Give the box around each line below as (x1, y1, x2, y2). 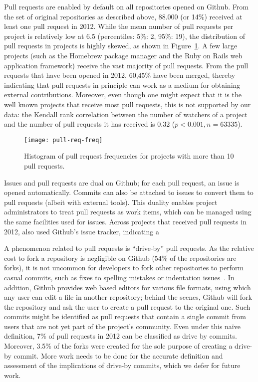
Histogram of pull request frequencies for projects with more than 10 (24, 151, 234, 161)
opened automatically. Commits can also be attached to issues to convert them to (4, 187, 254, 197)
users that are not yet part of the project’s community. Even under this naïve (4, 321, 241, 331)
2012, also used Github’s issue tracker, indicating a (4, 226, 159, 236)
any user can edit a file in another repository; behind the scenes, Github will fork (4, 292, 252, 302)
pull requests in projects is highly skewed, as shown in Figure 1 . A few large (4, 40, 238, 51)
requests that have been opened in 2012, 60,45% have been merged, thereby (4, 70, 236, 80)
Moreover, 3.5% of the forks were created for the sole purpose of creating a (4, 341, 233, 351)
